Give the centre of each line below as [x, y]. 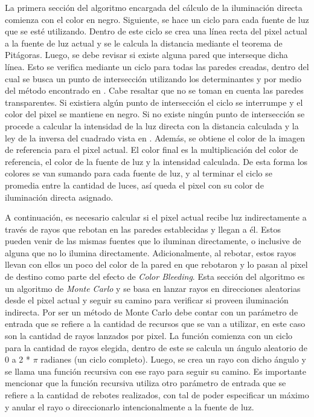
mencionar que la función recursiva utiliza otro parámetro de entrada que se [146, 383]
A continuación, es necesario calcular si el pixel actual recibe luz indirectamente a [156, 217]
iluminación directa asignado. [59, 197]
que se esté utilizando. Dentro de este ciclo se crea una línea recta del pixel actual [156, 31]
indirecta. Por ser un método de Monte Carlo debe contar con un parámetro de [152, 312]
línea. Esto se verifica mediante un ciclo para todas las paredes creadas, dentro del [157, 66]
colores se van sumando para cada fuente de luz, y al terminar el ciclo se [139, 173]
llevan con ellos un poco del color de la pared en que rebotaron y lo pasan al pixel [156, 264]
